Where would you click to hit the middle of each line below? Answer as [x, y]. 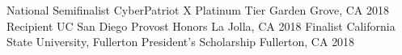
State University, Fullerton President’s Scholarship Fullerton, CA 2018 [181, 42]
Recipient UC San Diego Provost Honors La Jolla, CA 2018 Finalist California [201, 25]
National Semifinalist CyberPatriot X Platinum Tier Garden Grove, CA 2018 [198, 10]
